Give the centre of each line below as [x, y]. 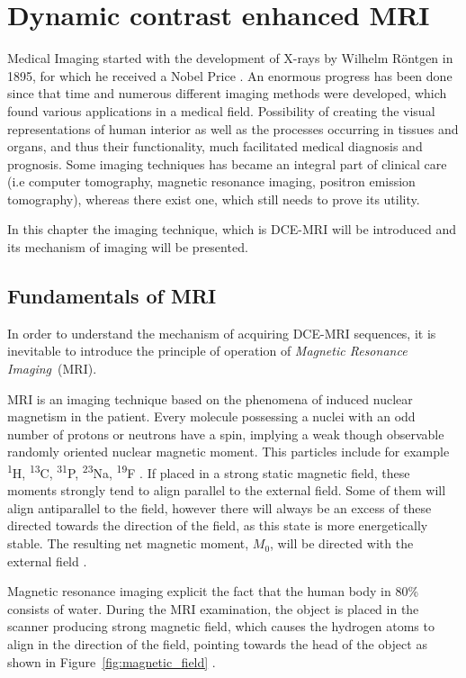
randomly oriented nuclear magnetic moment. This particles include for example [229, 452]
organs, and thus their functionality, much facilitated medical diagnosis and [215, 146]
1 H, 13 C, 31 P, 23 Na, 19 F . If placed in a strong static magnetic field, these [209, 471]
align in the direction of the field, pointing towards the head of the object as [217, 644]
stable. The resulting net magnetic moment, [128, 543]
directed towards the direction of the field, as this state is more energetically [218, 525]
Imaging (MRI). [52, 369]
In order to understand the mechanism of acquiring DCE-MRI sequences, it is [222, 333]
